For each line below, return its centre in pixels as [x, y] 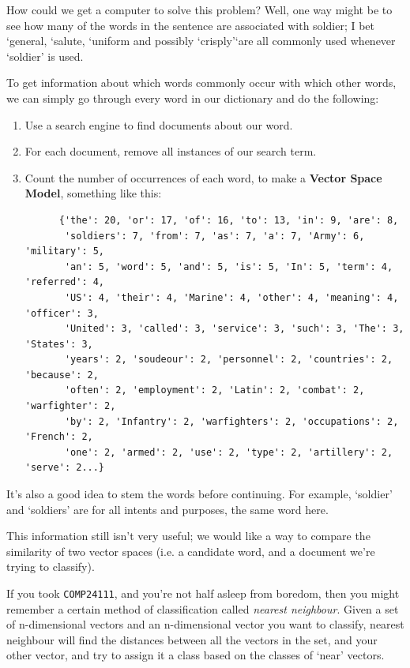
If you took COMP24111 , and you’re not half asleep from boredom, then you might [203, 593]
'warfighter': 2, [70, 406]
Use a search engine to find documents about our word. [159, 124]
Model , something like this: [93, 193]
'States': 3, [59, 344]
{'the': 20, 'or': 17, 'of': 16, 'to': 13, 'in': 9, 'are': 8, [229, 220]
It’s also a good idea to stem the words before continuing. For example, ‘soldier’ [199, 494]
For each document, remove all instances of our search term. [171, 151]
